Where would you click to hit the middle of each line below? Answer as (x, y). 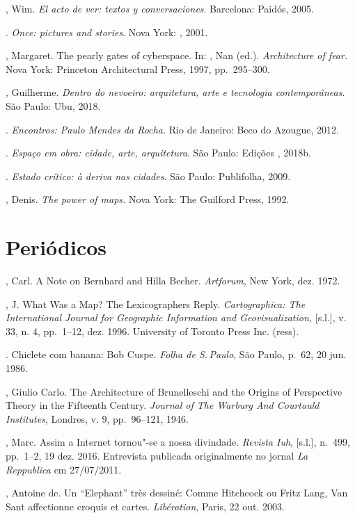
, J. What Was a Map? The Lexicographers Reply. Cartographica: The (156, 303)
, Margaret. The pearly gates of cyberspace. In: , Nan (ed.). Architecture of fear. (177, 55)
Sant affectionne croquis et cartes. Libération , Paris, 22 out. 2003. (145, 506)
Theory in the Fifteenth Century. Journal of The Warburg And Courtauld (163, 405)
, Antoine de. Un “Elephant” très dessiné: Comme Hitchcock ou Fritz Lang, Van (177, 493)
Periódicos (56, 247)
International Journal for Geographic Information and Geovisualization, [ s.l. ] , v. (176, 317)
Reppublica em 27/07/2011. (64, 469)
